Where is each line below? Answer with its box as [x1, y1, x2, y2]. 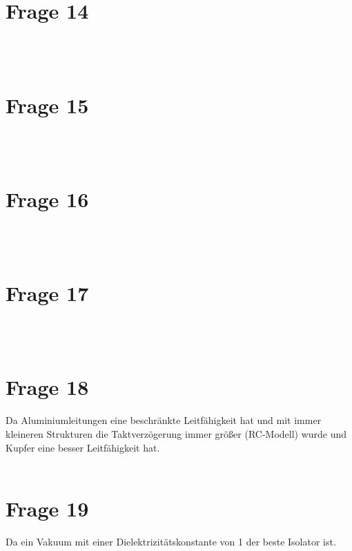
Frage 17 [6, 279, 89, 307]
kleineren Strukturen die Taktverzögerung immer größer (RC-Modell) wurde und [6, 426, 347, 441]
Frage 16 [6, 184, 89, 213]
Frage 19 [6, 494, 89, 522]
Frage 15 [6, 90, 89, 119]
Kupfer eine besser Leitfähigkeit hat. [6, 440, 160, 454]
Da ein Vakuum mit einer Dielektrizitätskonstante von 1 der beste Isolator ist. [6, 534, 336, 548]
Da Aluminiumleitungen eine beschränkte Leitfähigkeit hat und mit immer [6, 413, 322, 427]
